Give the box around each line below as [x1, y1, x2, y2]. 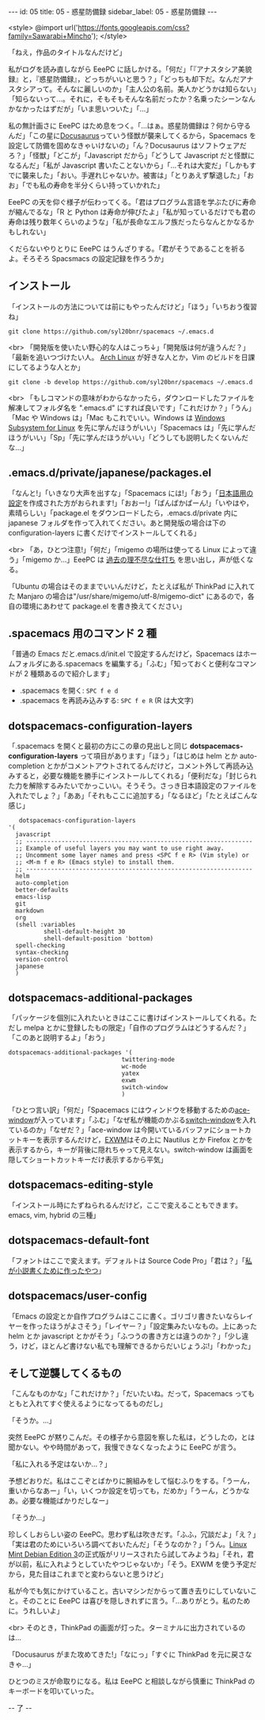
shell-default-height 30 [43, 927, 126, 936]
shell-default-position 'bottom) [43, 935, 154, 943]
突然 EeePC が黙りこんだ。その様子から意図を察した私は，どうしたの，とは [8, 1433, 256, 1442]
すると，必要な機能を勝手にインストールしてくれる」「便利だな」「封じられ [14, 771, 257, 781]
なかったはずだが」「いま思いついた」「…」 [14, 104, 153, 113]
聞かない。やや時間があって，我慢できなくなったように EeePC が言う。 [8, 1442, 241, 1452]
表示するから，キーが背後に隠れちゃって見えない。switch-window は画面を [8, 1145, 254, 1154]
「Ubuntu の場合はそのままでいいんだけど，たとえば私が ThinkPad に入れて [8, 582, 256, 591]
